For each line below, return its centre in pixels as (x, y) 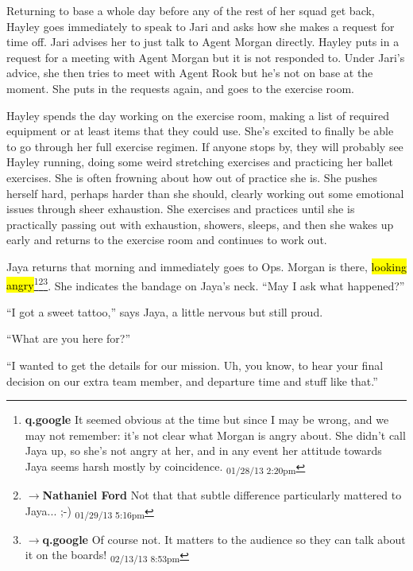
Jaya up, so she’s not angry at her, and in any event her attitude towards (203, 451)
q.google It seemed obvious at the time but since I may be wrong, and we (207, 420)
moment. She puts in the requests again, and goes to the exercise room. (180, 88)
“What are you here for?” (69, 338)
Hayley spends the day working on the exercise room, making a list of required (198, 115)
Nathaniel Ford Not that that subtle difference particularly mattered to (222, 495)
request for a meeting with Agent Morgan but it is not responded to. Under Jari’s (206, 57)
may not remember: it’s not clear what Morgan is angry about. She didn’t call (215, 435)
